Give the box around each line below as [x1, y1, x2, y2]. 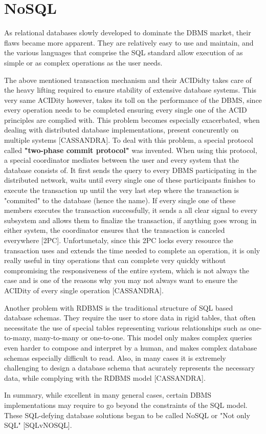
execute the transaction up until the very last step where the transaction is [4, 185, 239, 196]
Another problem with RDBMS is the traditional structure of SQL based [4, 302, 233, 313]
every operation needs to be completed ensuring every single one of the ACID [4, 104, 247, 115]
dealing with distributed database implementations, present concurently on [4, 124, 239, 135]
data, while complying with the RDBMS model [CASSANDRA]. [4, 372, 206, 383]
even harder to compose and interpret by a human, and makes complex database [4, 342, 257, 353]
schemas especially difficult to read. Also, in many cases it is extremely [4, 352, 226, 363]
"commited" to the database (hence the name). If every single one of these [4, 194, 236, 205]
